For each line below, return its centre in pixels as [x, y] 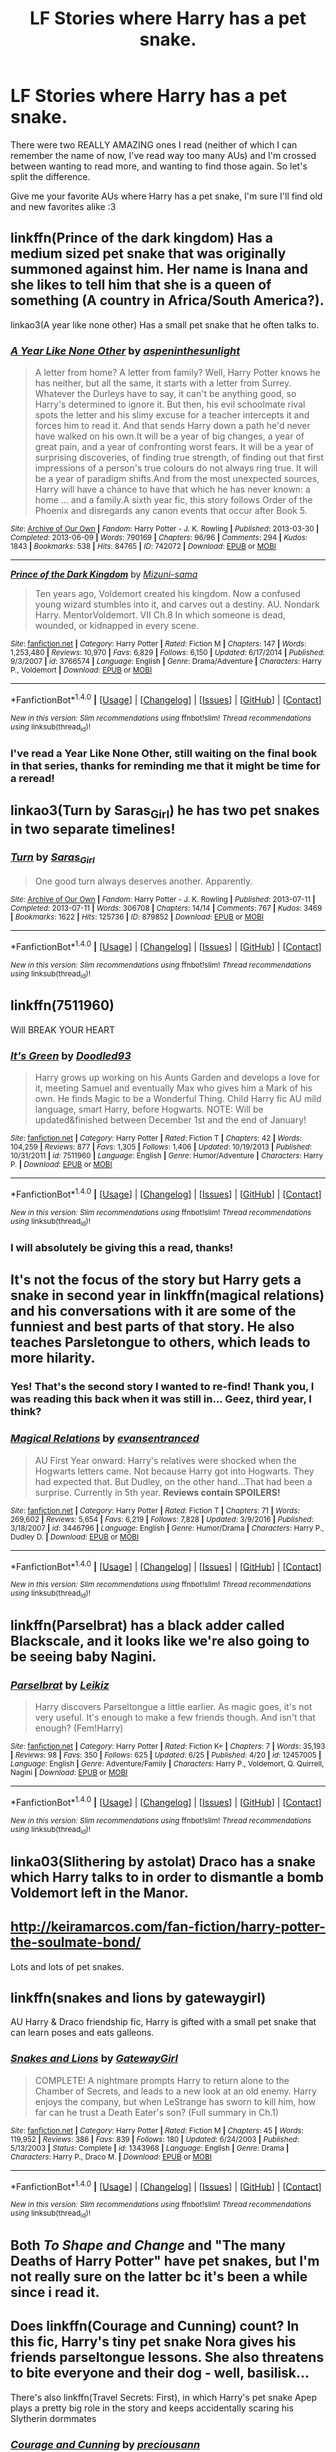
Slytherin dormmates [53, 2418]
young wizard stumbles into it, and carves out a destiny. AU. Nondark [177, 604]
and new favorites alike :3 [63, 206]
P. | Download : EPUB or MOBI [61, 1165]
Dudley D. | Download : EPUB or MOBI [75, 1537]
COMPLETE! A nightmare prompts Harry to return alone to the [162, 2080]
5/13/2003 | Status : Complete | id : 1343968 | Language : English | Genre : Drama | [150, 2148]
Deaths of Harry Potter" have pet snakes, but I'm [165, 2261]
